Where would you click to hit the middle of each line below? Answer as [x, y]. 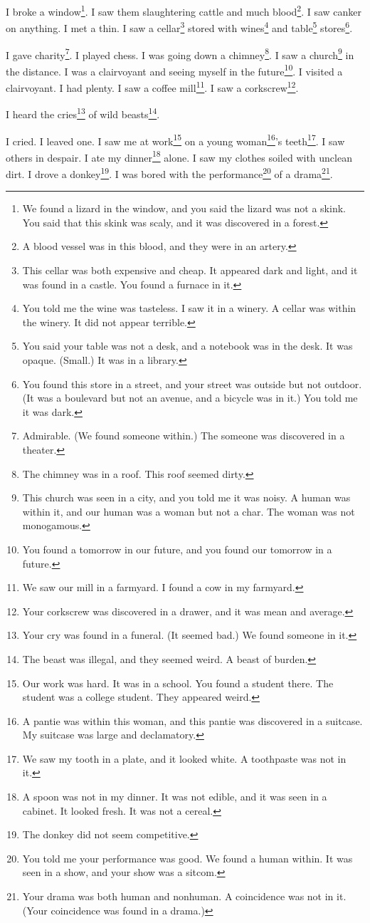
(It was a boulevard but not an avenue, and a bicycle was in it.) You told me [190, 398]
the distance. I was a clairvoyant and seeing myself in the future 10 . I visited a [174, 70]
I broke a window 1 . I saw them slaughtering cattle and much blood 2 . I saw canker [184, 10]
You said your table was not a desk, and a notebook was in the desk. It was [187, 346]
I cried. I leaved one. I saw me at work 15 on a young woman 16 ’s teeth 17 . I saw [175, 140]
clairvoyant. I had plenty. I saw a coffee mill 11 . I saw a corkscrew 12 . [152, 87]
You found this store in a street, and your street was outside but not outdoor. [192, 384]
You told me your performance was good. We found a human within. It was [187, 858]
